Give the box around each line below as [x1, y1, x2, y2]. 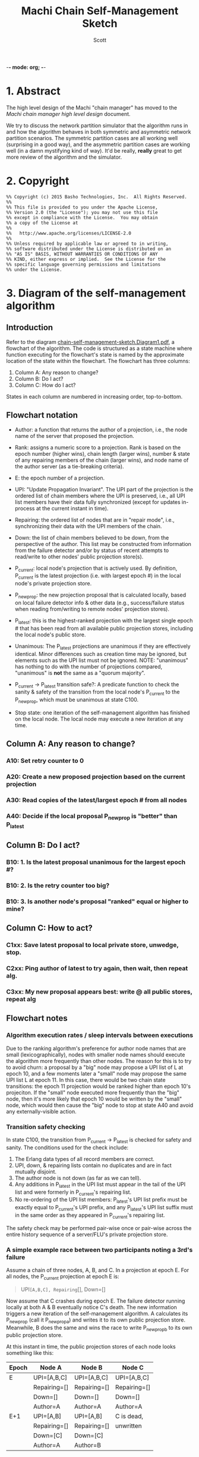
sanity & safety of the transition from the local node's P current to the [14, 688, 180, 697]
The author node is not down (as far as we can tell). [14, 1174, 141, 1181]
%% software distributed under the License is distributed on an [6, 245, 171, 252]
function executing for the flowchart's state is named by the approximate [6, 351, 184, 358]
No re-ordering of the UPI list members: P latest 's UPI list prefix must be [14, 1196, 188, 1204]
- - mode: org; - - [6, 64, 46, 71]
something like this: [6, 1349, 54, 1357]
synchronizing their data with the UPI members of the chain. [14, 522, 162, 529]
